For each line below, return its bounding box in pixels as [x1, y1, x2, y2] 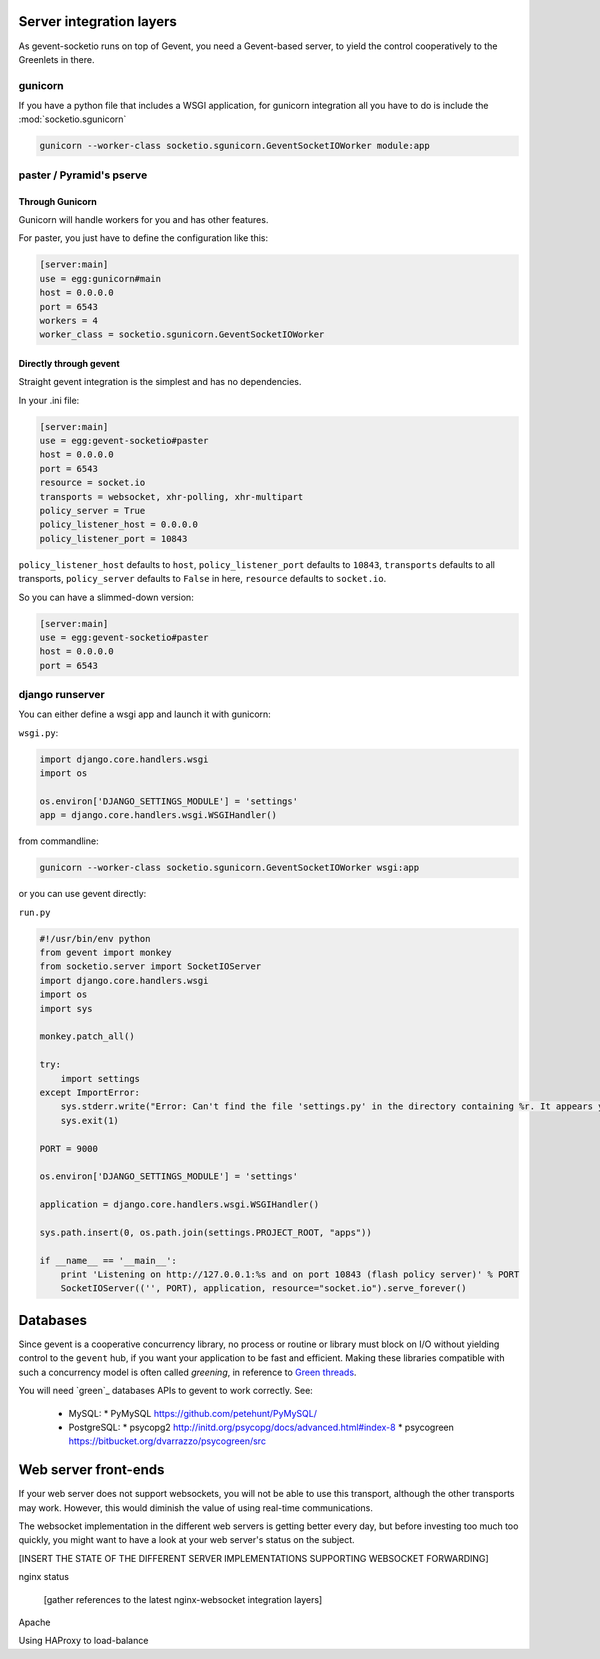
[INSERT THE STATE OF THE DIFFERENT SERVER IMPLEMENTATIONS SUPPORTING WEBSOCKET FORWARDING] [18, 1552, 489, 1564]
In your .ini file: [18, 394, 80, 406]
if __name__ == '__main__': [39, 1255, 177, 1266]
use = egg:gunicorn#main [39, 273, 162, 284]
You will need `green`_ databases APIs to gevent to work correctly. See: [18, 1385, 314, 1397]
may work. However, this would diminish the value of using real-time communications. [18, 1501, 374, 1514]
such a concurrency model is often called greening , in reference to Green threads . [18, 1366, 357, 1378]
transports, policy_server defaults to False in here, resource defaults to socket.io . [18, 573, 387, 585]
